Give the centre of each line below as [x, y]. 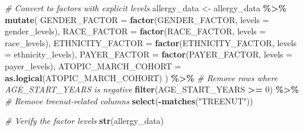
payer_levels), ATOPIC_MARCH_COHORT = [93, 65]
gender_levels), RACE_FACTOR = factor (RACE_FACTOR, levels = [135, 31]
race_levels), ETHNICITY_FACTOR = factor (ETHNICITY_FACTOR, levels [151, 42]
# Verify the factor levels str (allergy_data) [84, 121]
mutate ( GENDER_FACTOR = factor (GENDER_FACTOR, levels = [137, 19]
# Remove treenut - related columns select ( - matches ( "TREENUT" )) [129, 100]
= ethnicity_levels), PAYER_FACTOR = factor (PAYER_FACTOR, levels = [149, 54]
